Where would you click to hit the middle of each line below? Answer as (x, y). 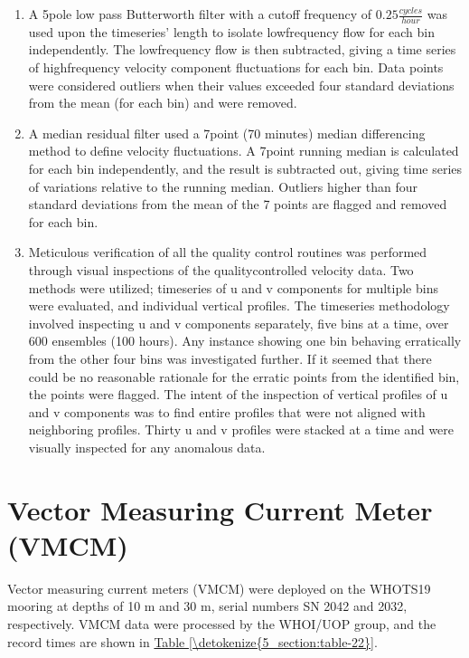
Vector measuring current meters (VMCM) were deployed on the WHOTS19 (219, 588)
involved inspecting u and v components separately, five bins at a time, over (239, 323)
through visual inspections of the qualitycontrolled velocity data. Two (221, 269)
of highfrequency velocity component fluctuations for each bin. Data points (236, 67)
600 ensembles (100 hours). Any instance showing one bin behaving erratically (245, 341)
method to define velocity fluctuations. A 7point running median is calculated (244, 151)
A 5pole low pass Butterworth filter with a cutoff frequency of (200, 14)
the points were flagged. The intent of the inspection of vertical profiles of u (238, 394)
